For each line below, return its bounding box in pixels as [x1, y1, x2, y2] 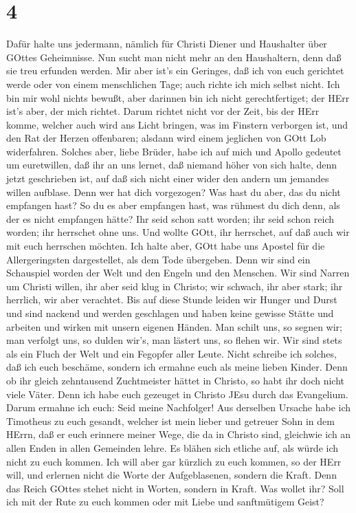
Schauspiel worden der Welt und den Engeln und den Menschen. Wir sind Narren [6, 265, 350, 280]
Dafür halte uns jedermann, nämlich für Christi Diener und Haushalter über [6, 36, 327, 51]
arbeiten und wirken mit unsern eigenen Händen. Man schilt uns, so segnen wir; [6, 319, 343, 334]
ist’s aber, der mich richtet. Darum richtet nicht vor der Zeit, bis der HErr [6, 104, 320, 118]
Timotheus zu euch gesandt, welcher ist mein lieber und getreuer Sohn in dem [6, 413, 335, 428]
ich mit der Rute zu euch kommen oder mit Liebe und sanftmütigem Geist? [6, 494, 324, 509]
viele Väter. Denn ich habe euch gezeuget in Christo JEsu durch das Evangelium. [6, 386, 348, 401]
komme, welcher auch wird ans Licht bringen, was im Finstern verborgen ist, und [6, 117, 348, 131]
